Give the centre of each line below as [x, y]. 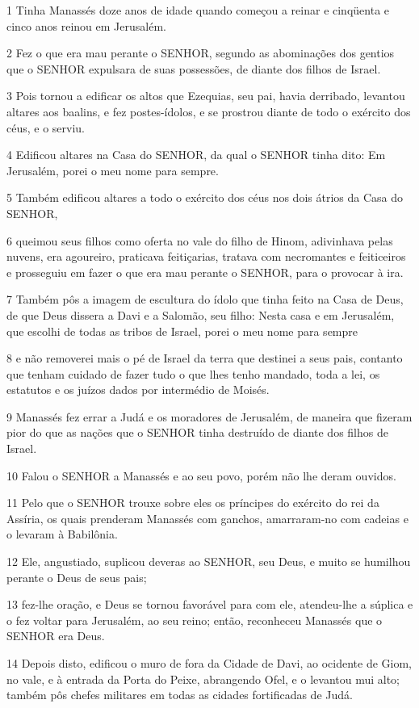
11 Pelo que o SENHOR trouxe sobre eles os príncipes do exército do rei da [193, 503]
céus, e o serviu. [46, 127]
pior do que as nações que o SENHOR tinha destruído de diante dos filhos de [197, 432]
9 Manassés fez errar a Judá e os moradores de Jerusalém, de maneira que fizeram [209, 416]
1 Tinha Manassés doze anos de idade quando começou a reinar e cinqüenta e [198, 10]
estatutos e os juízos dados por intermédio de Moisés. [138, 390]
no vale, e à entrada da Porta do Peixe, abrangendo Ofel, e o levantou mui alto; [203, 679]
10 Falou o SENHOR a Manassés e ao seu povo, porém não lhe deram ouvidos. [201, 475]
